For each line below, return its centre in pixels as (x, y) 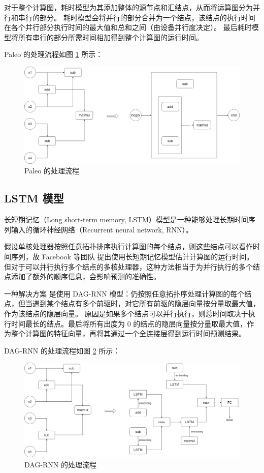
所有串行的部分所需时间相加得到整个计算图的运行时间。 (110, 37)
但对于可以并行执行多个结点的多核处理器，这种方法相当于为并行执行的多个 (128, 266)
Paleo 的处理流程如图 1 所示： (54, 54)
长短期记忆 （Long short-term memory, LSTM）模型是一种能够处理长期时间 (126, 219)
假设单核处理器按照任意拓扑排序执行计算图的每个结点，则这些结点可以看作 (128, 246)
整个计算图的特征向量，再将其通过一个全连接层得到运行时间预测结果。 (128, 333)
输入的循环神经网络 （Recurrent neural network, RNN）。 (102, 229)
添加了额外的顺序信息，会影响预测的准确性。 (86, 276)
